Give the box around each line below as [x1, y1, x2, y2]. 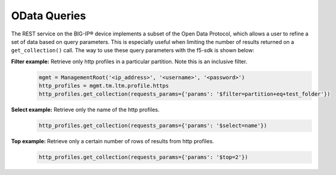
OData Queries [11, 9, 87, 22]
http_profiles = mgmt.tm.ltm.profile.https [38, 82, 170, 90]
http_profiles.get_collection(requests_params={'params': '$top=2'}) [38, 154, 248, 161]
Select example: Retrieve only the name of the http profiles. [11, 106, 160, 114]
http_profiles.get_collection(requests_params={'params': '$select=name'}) [38, 122, 267, 129]
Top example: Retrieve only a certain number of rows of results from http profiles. [11, 138, 215, 145]
